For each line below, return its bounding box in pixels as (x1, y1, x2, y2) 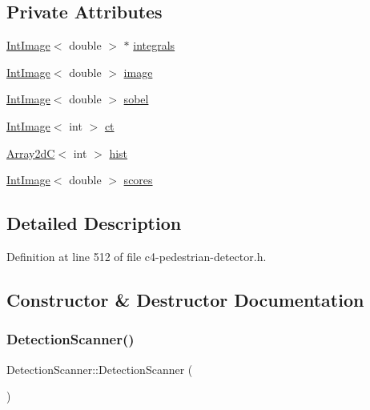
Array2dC (6, 144, 55, 161)
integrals (133, 37, 175, 54)
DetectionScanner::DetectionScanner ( (6, 360, 193, 377)
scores (123, 171, 153, 188)
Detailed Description (6, 211, 182, 235)
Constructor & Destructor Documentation (6, 287, 364, 312)
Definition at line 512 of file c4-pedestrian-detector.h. (6, 247, 267, 264)
